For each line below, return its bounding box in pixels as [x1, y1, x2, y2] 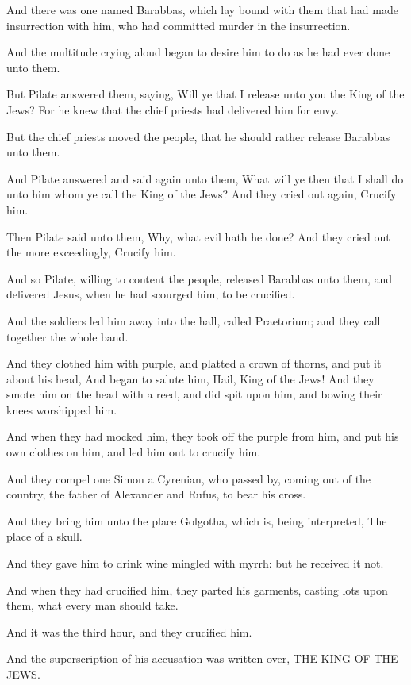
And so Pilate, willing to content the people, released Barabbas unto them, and [6, 270, 393, 287]
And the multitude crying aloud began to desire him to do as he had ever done [6, 44, 390, 60]
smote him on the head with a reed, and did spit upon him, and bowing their [6, 386, 382, 402]
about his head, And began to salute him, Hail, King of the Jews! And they [6, 370, 375, 387]
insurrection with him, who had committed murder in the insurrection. [6, 17, 351, 33]
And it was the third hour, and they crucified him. [6, 623, 252, 640]
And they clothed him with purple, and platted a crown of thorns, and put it [6, 355, 382, 371]
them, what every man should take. [6, 597, 179, 614]
